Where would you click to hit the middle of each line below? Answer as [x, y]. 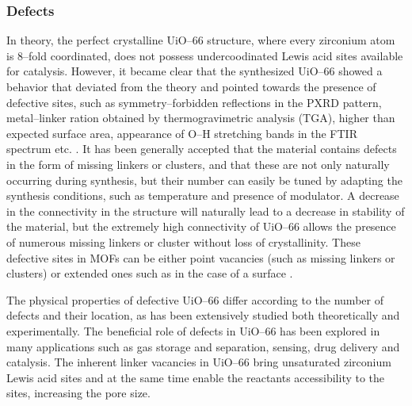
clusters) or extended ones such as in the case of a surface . [150, 273]
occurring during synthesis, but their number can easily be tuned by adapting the [204, 180]
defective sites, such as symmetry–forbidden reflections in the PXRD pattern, [194, 102]
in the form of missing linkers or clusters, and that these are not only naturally [198, 164]
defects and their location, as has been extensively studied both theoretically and [203, 315]
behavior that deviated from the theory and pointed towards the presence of [191, 86]
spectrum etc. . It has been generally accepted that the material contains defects [202, 149]
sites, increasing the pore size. [78, 393]
